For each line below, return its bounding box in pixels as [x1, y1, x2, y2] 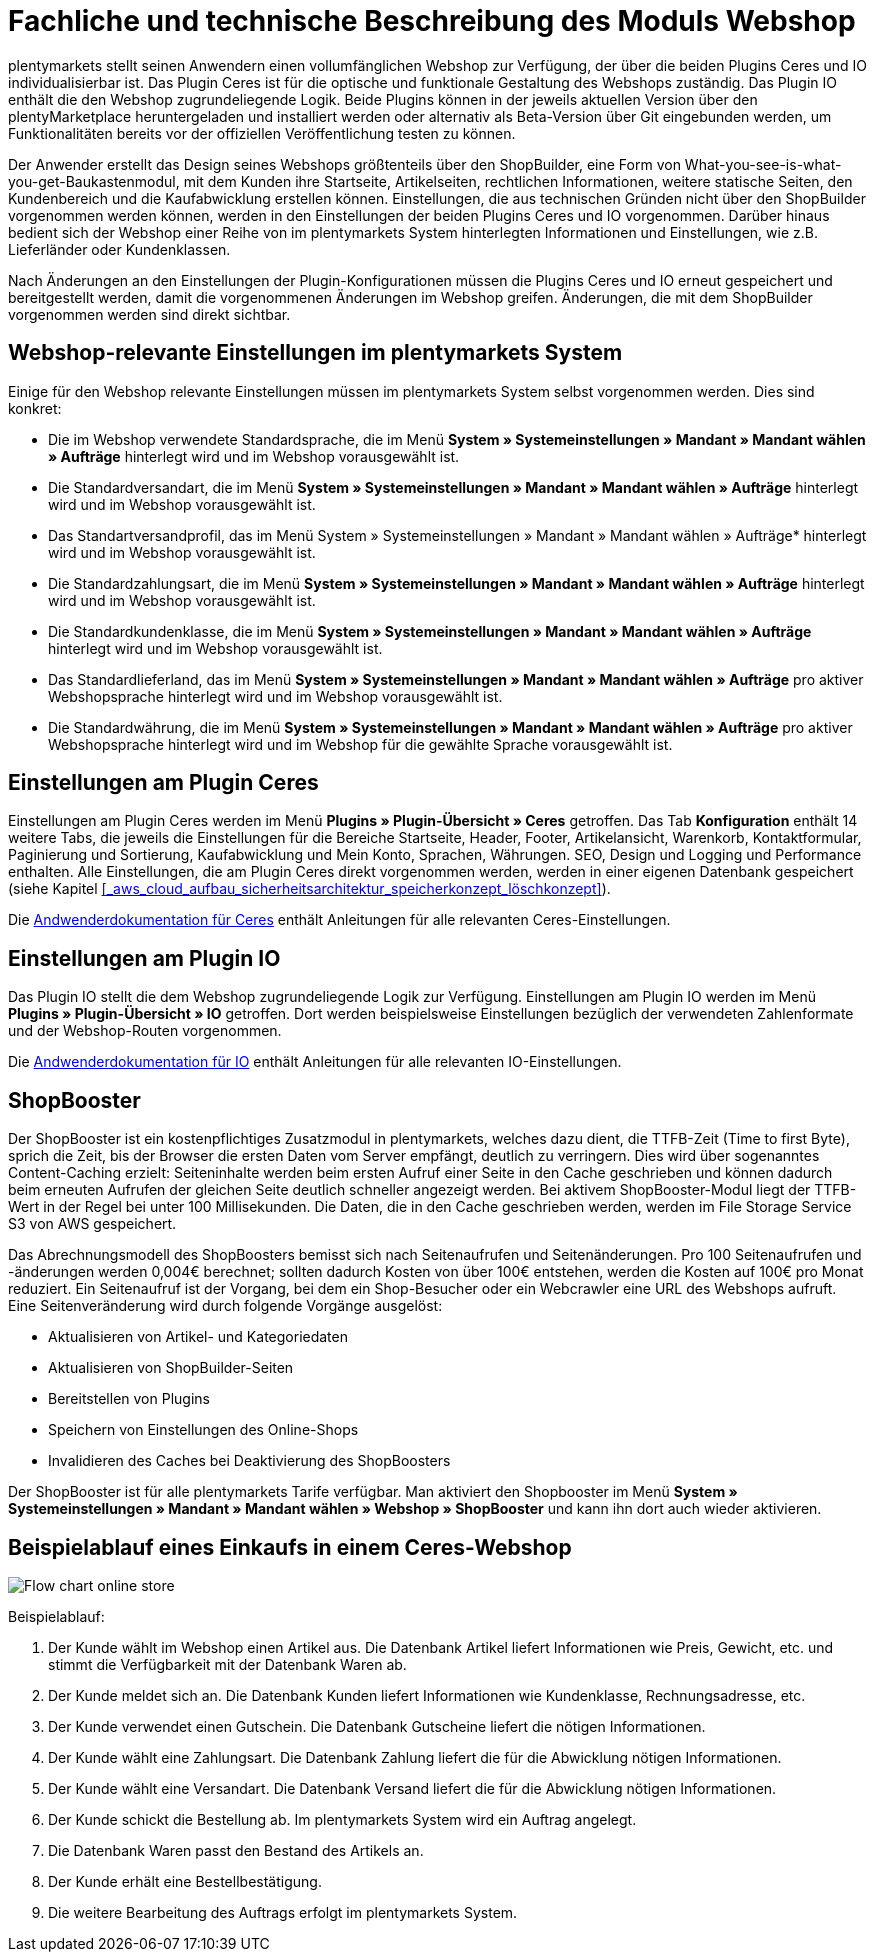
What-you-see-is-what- [684, 155, 842, 173]
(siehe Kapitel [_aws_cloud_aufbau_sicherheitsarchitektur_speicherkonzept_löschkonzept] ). [8, 880, 611, 898]
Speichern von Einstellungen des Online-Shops [48, 1421, 359, 1439]
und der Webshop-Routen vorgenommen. [8, 1022, 282, 1040]
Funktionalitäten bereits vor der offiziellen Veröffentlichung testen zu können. [8, 124, 516, 142]
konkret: [8, 399, 62, 417]
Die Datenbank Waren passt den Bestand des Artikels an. [48, 1841, 424, 1859]
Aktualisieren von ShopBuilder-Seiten [48, 1359, 294, 1377]
